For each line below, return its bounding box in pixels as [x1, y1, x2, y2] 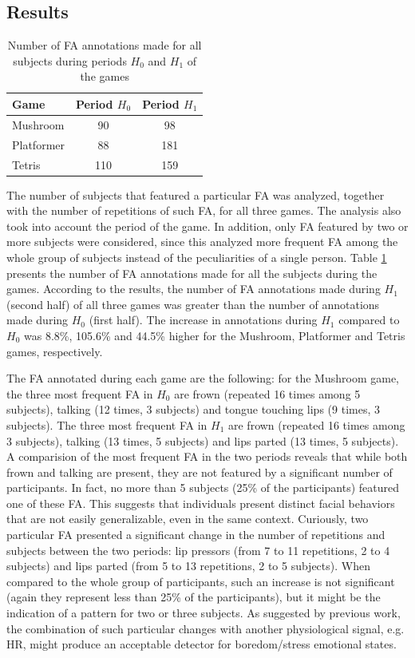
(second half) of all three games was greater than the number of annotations [6, 295, 380, 312]
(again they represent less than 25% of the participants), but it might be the [6, 589, 381, 605]
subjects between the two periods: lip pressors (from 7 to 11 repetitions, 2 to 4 [6, 541, 390, 558]
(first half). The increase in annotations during [89, 311, 318, 328]
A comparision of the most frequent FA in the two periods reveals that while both [6, 448, 408, 465]
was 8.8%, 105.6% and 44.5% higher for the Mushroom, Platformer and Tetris [23, 327, 405, 343]
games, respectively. [6, 343, 103, 359]
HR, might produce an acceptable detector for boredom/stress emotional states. [6, 636, 397, 652]
